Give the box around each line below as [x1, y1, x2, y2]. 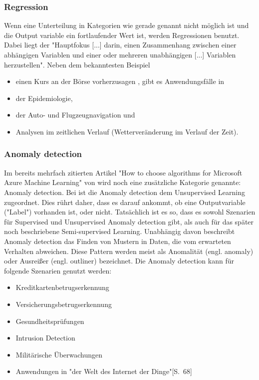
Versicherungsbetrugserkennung [15, 298, 112, 309]
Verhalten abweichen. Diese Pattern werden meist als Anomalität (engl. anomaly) [4, 245, 254, 256]
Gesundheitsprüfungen [15, 315, 84, 326]
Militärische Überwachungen [15, 349, 103, 359]
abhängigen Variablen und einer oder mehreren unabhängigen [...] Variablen [4, 49, 236, 59]
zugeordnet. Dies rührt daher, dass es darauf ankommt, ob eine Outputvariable [4, 196, 246, 207]
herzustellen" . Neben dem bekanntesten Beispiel [4, 59, 150, 69]
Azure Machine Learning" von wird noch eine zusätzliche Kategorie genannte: [4, 177, 241, 187]
